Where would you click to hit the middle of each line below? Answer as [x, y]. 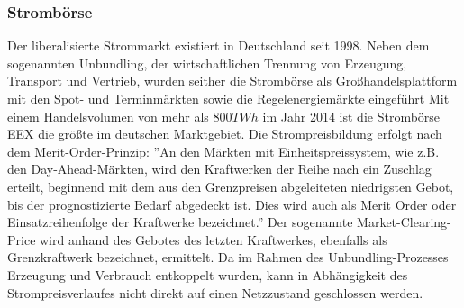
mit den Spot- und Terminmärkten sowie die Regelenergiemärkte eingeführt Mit [228, 98]
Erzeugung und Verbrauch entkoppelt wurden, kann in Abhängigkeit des [208, 274]
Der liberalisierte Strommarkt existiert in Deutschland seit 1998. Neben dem [218, 45]
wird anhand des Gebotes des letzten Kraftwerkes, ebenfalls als [214, 239]
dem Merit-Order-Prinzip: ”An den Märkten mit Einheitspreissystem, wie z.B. [223, 151]
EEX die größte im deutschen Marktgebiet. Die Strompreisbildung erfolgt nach [225, 134]
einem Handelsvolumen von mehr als [108, 116]
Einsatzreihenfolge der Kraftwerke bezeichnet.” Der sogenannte [180, 222]
